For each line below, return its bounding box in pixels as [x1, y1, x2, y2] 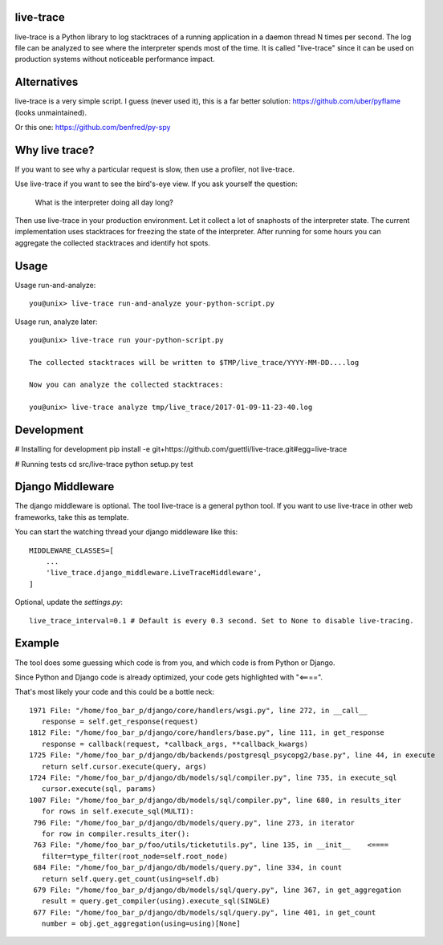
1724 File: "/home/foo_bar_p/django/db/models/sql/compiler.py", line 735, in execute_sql [29, 773, 397, 782]
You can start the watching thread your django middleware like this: [14, 527, 238, 537]
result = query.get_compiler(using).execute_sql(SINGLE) [41, 897, 270, 906]
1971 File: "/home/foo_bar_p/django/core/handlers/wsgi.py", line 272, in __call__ [29, 706, 368, 715]
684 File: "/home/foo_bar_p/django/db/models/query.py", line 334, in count [33, 863, 343, 872]
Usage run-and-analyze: [14, 280, 96, 290]
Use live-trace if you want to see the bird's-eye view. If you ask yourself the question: [14, 179, 299, 189]
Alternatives [14, 75, 79, 89]
